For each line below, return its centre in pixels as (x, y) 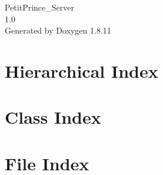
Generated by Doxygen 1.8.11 (58, 30)
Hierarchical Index (81, 70)
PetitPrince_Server (39, 7)
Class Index (53, 117)
